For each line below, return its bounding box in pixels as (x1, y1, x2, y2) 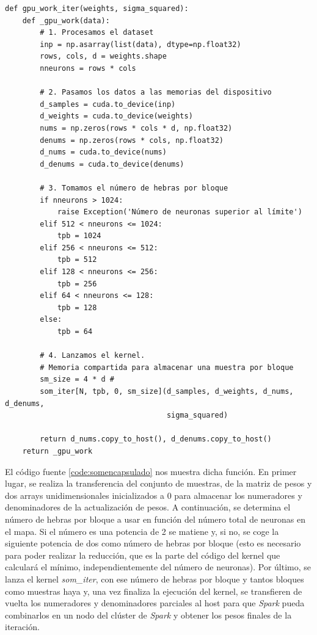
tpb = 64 (57, 327, 93, 336)
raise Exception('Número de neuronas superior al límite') (57, 208, 302, 217)
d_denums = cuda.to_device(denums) (40, 159, 184, 169)
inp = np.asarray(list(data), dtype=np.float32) (40, 40, 241, 49)
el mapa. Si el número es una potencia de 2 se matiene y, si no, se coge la (5, 524, 279, 537)
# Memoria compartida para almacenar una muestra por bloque (40, 363, 294, 372)
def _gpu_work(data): (22, 16, 110, 25)
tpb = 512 (57, 255, 97, 264)
